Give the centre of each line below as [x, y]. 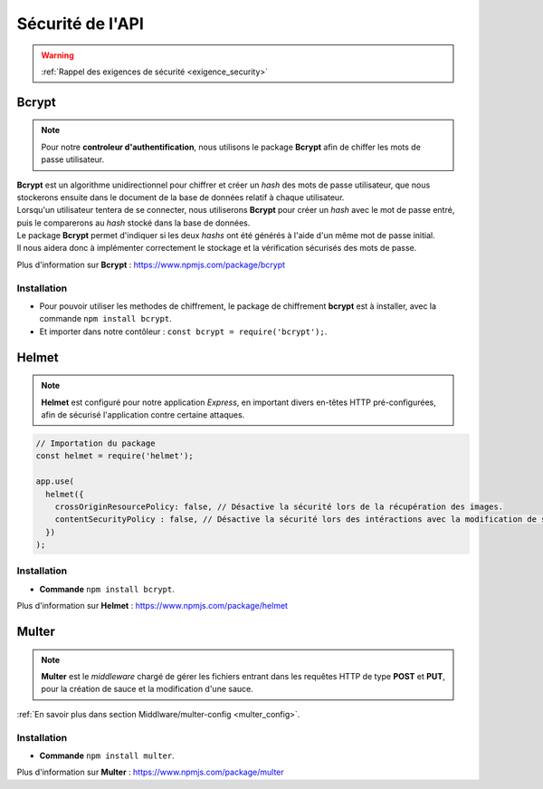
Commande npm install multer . [107, 755]
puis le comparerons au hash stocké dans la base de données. [133, 223]
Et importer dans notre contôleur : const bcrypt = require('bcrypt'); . [183, 332]
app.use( [55, 481]
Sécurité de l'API [81, 24]
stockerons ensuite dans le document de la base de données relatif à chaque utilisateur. [181, 197]
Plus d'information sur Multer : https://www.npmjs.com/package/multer [150, 772]
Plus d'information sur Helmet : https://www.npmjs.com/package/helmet [152, 606]
